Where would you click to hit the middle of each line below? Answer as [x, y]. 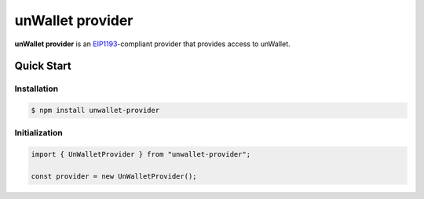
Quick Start [43, 66]
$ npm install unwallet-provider [95, 110]
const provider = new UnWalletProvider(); [114, 177]
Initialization [38, 133]
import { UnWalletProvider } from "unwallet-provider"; [141, 154]
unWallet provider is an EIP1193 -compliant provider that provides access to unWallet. [152, 44]
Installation [37, 89]
